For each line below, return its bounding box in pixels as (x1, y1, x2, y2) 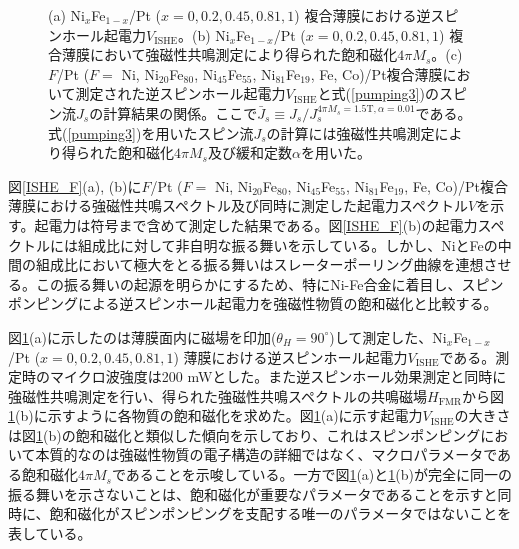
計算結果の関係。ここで (103, 102, 258, 123)
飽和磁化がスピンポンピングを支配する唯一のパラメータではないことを (49, 503, 512, 524)
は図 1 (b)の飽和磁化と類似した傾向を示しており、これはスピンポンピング (8, 424, 481, 445)
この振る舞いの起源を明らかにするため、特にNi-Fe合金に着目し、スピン (35, 273, 504, 294)
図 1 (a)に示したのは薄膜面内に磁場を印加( (8, 326, 277, 347)
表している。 (8, 522, 92, 543)
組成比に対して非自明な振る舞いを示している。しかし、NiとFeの (77, 234, 498, 255)
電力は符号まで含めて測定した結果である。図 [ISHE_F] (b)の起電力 (48, 214, 478, 235)
